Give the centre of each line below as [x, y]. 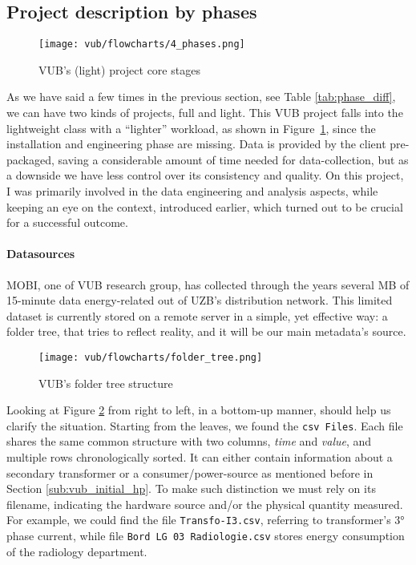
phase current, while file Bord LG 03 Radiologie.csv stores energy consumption [206, 536]
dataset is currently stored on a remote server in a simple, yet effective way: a [197, 315]
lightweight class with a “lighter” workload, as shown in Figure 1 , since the [191, 128]
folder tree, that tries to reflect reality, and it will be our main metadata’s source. [206, 331]
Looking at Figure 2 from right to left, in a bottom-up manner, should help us [199, 410]
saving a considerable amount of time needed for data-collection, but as [233, 159]
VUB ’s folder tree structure [106, 383]
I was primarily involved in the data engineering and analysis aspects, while [192, 191]
